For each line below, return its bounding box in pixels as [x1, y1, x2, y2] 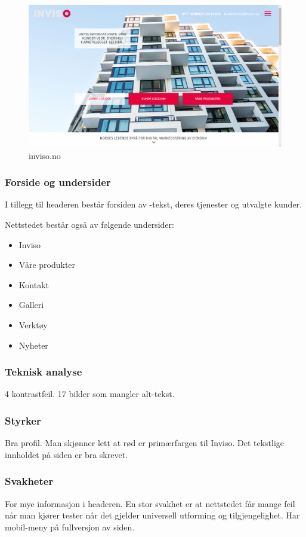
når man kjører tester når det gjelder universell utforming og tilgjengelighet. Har [5, 509, 300, 521]
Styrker [5, 413, 41, 428]
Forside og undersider [5, 175, 111, 190]
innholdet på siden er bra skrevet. [5, 448, 128, 460]
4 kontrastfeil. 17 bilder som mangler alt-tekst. [5, 388, 175, 400]
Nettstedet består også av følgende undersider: [5, 218, 174, 231]
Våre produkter [18, 258, 76, 271]
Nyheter [18, 338, 48, 351]
